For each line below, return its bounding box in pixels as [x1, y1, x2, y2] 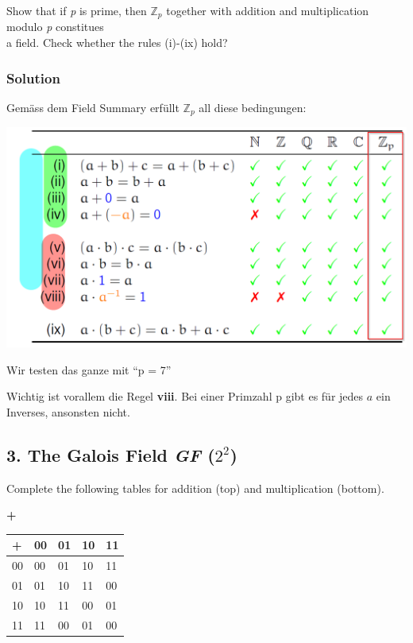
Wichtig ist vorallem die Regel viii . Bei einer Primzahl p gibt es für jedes [6, 388, 364, 405]
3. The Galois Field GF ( [6, 442, 215, 467]
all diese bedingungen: [199, 99, 307, 115]
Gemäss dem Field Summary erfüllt [6, 99, 179, 115]
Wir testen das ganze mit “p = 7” [6, 361, 172, 378]
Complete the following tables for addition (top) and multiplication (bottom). [6, 479, 384, 496]
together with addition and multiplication [166, 2, 369, 18]
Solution [6, 68, 60, 87]
